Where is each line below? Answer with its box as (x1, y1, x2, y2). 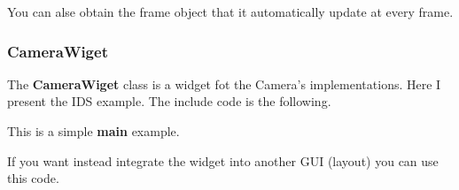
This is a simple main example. (7, 122, 180, 140)
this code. (7, 169, 59, 187)
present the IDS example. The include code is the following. (7, 92, 331, 110)
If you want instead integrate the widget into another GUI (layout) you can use (7, 151, 439, 170)
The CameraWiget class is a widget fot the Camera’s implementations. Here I (7, 74, 441, 93)
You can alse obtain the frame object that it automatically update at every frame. (7, 3, 454, 20)
